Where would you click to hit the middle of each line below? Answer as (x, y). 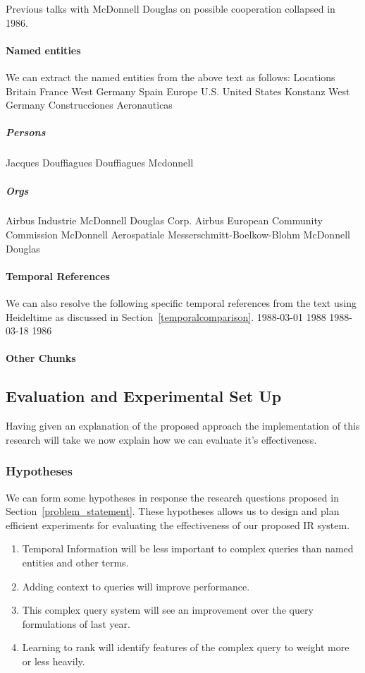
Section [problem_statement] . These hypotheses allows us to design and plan (173, 511)
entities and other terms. (75, 563)
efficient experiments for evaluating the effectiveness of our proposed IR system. (178, 525)
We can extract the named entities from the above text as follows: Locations (171, 77)
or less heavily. (54, 661)
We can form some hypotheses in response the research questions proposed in (172, 497)
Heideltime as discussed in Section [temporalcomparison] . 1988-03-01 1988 (166, 316)
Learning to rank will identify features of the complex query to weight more (186, 647)
